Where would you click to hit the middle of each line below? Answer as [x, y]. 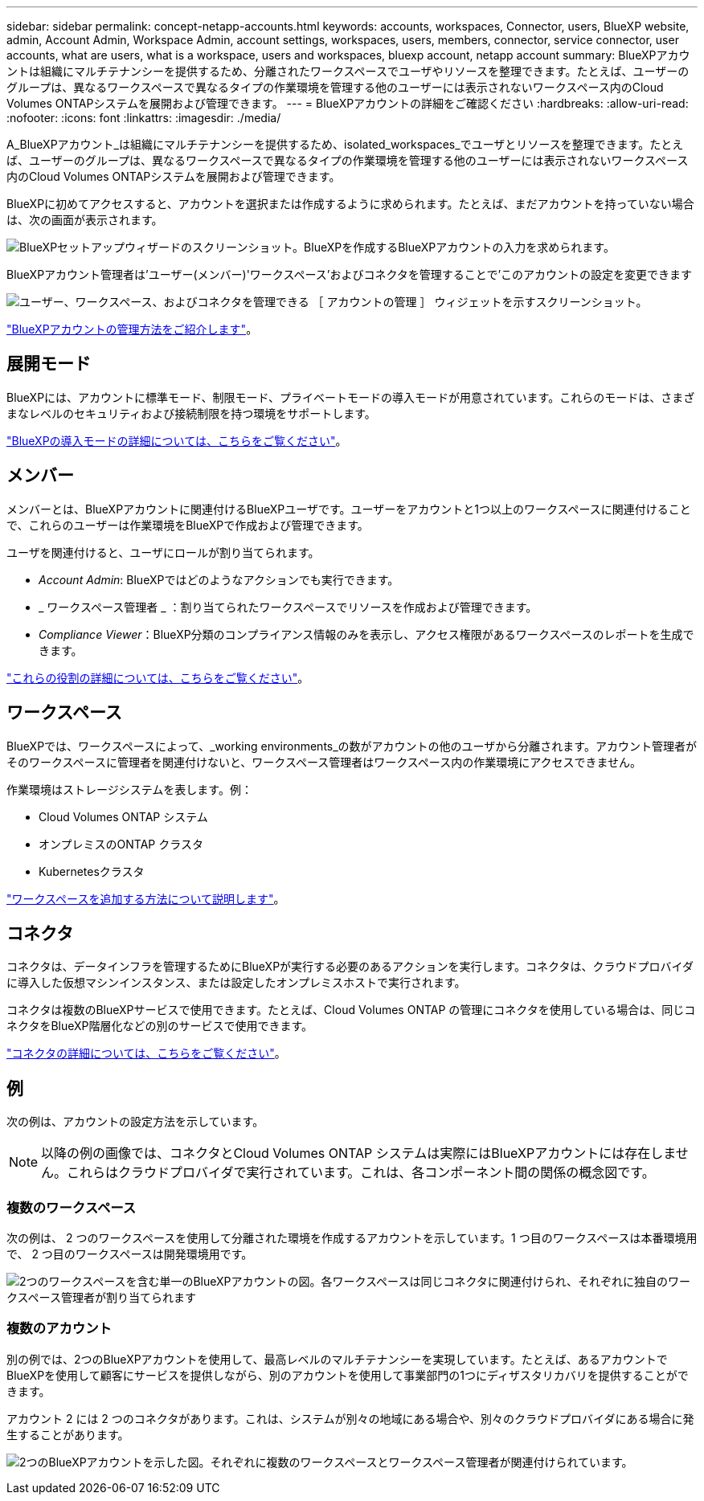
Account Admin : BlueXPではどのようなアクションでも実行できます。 [219, 579]
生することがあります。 [68, 1434]
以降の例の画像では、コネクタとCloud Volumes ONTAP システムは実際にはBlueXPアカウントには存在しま [358, 1153]
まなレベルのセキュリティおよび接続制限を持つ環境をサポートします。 [191, 413]
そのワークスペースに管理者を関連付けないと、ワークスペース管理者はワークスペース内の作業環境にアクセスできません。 [324, 762]
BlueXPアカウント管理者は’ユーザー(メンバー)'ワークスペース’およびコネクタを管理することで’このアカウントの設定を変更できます [350, 274]
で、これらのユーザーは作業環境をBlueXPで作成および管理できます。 [188, 525]
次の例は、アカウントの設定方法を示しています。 [135, 1122]
